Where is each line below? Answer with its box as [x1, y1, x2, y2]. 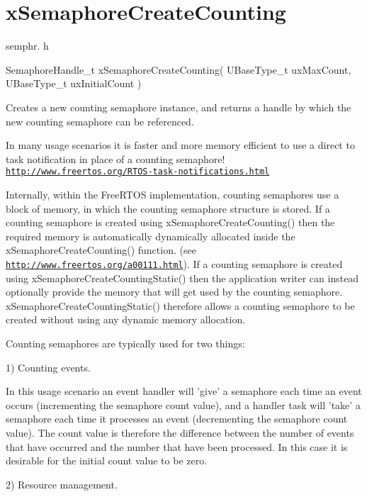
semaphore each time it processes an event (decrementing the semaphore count [6, 411, 348, 426]
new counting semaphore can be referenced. [6, 113, 194, 128]
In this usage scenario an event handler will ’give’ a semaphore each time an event [6, 384, 362, 398]
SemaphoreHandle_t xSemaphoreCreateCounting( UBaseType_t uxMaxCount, [6, 62, 351, 77]
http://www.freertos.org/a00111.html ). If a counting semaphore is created [6, 256, 343, 271]
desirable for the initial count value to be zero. [6, 453, 208, 468]
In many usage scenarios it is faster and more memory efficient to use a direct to [6, 138, 355, 152]
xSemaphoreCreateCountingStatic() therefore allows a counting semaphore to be [6, 298, 355, 313]
